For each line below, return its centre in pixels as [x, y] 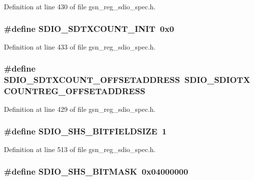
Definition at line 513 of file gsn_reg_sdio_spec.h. [80, 149]
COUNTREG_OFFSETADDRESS [75, 91]
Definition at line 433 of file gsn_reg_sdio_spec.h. [80, 46]
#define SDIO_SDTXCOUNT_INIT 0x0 [89, 28]
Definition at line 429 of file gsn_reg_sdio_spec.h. [80, 109]
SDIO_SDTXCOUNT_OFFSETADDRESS [92, 80]
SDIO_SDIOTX [217, 80]
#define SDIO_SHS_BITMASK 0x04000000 [96, 171]
